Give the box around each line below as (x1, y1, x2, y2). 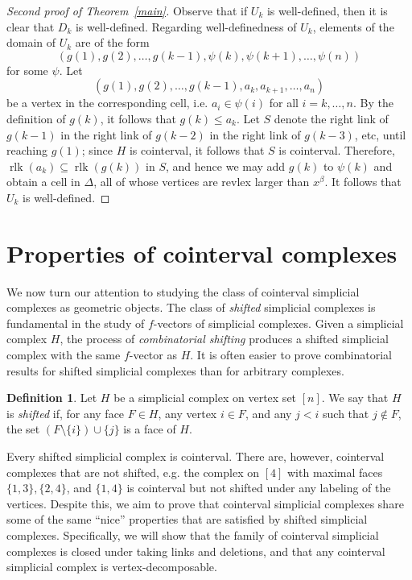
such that (323, 404, 369, 421)
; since (81, 142, 113, 159)
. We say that (321, 389, 389, 406)
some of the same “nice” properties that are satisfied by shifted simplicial (6, 511, 368, 528)
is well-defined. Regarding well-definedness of (75, 18, 297, 35)
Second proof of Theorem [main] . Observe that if (6, 2, 248, 19)
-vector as (129, 346, 177, 363)
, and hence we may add (166, 157, 286, 174)
